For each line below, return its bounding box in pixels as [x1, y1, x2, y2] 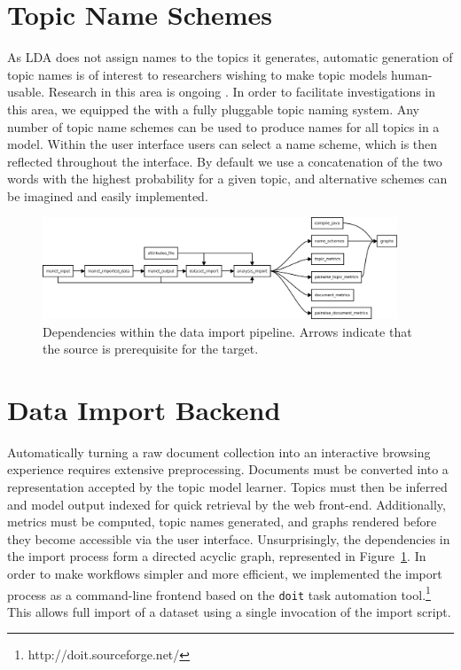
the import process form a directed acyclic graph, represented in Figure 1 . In [7, 547, 426, 565]
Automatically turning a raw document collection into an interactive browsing [7, 442, 431, 461]
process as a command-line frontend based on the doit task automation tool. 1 [7, 582, 431, 604]
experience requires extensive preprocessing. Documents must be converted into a [7, 460, 449, 479]
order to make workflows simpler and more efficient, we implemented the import [7, 564, 442, 582]
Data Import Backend [7, 391, 281, 427]
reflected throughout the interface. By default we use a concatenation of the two [7, 152, 442, 170]
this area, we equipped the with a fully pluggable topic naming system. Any [7, 99, 420, 118]
